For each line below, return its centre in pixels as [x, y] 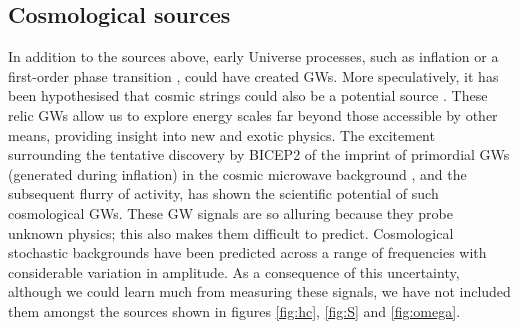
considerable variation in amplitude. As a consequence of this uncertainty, [234, 271]
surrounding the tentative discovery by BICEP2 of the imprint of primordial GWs [259, 154]
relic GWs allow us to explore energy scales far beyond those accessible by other [253, 114]
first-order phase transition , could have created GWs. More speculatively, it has [253, 75]
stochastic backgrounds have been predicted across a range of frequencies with [247, 252]
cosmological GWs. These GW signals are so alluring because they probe [230, 212]
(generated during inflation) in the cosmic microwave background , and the [237, 173]
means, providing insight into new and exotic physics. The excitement [221, 134]
